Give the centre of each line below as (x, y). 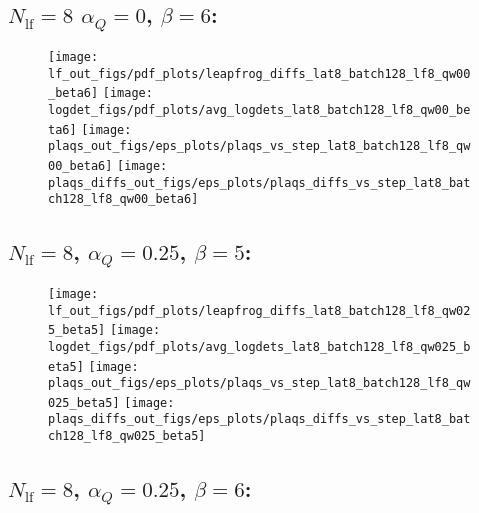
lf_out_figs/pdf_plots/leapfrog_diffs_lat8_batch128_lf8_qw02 (259, 310)
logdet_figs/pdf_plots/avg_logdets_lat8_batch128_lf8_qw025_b (259, 346)
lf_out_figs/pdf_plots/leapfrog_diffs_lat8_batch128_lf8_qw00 (259, 73)
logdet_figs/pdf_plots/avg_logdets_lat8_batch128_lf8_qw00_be (259, 109)
